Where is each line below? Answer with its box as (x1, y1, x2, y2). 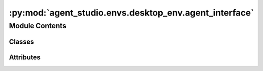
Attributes (9, 53, 41, 61)
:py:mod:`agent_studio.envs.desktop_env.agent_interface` (9, 7, 254, 18)
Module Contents (9, 21, 67, 30)
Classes (9, 37, 34, 46)
